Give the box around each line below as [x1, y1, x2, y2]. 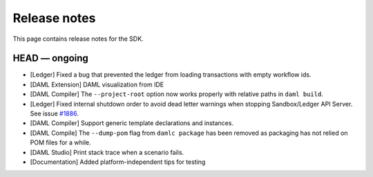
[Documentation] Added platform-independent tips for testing [30, 158, 206, 166]
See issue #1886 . [30, 109, 79, 118]
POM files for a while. [30, 138, 91, 147]
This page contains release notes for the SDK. [12, 35, 144, 43]
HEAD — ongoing [12, 53, 89, 64]
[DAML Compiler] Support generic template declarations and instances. [30, 119, 234, 127]
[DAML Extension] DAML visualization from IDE [30, 80, 164, 88]
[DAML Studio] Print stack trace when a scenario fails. [30, 148, 184, 156]
